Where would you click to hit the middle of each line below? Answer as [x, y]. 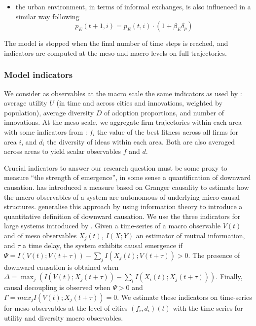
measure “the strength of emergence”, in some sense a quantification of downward [128, 177]
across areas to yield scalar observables [63, 151]
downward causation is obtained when [61, 267]
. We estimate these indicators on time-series [184, 297]
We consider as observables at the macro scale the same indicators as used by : [123, 93]
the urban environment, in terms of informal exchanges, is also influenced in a [133, 6]
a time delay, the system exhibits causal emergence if [103, 245]
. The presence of [214, 255]
